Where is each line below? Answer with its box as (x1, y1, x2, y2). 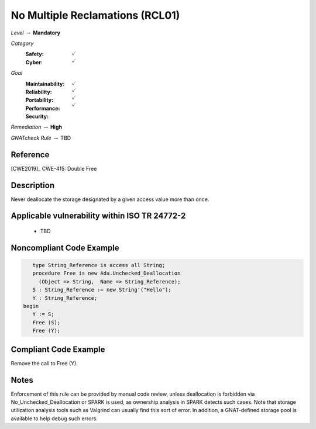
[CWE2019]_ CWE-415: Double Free (11, 165, 97, 172)
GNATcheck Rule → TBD (11, 134, 71, 141)
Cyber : (25, 58, 43, 65)
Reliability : (25, 88, 52, 95)
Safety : (25, 50, 44, 58)
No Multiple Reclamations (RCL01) (11, 9, 180, 22)
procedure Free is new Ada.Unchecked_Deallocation (32, 270, 181, 277)
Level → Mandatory (11, 29, 61, 36)
